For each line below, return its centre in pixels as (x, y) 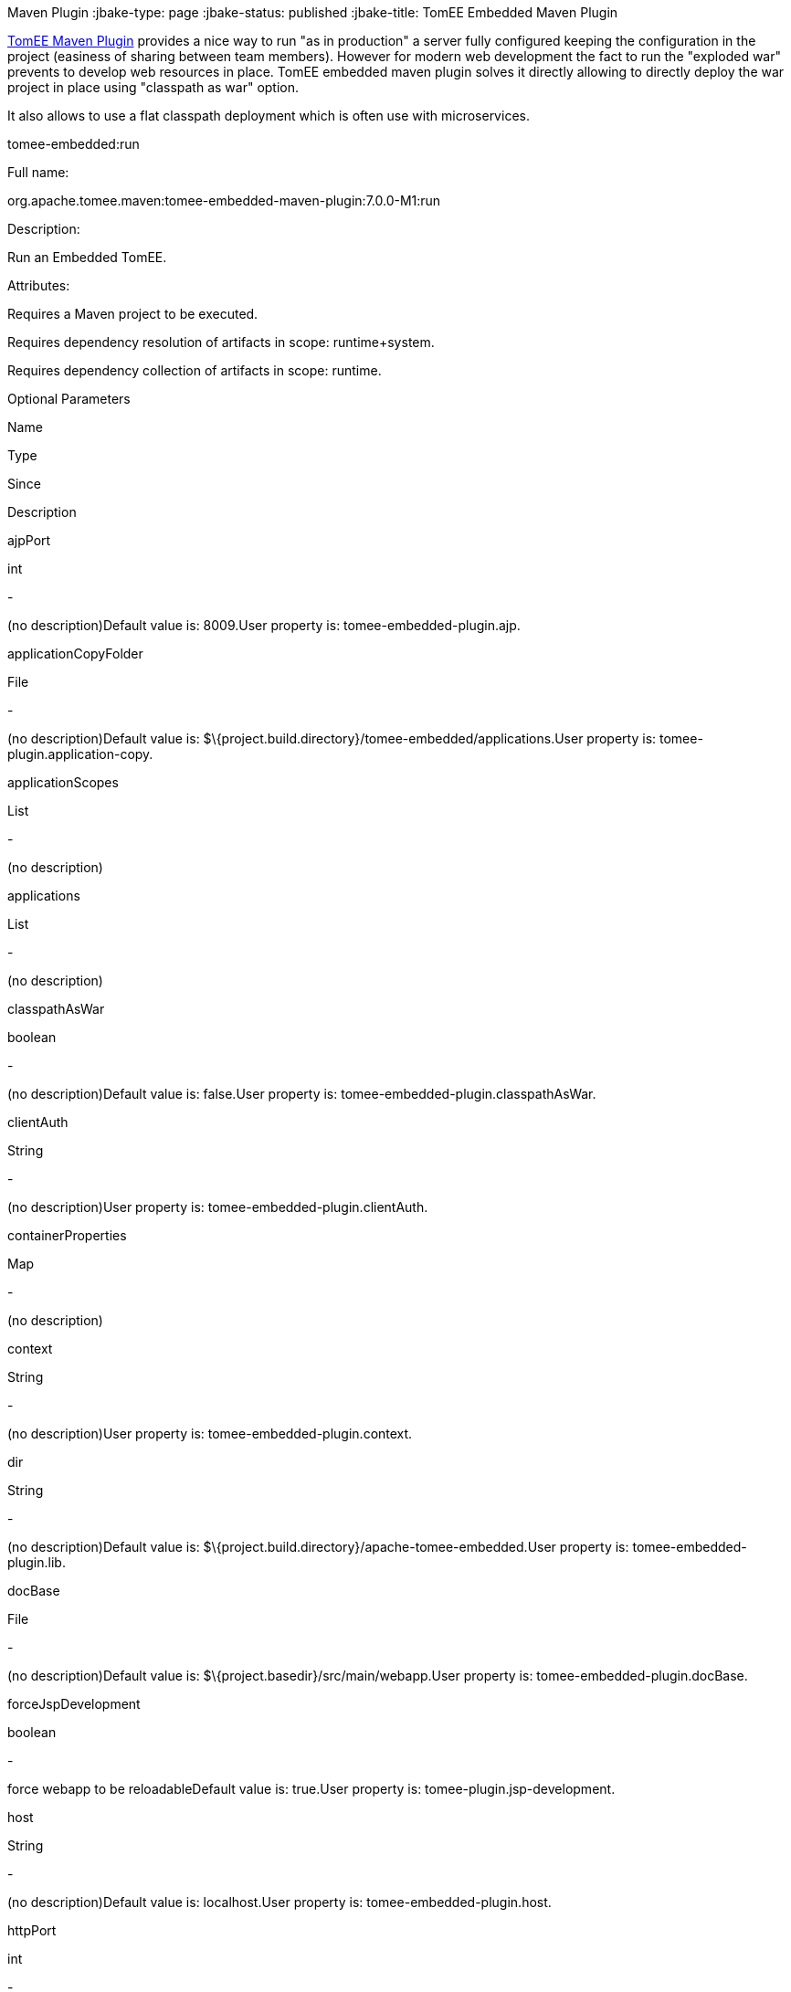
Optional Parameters (69, 399)
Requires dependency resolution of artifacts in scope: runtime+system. (221, 342)
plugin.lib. (37, 1562)
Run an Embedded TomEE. (87, 257)
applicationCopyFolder (75, 653)
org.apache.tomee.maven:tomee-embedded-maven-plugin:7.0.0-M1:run (224, 200)
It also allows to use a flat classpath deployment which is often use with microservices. (269, 116)
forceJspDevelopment (74, 1704)
